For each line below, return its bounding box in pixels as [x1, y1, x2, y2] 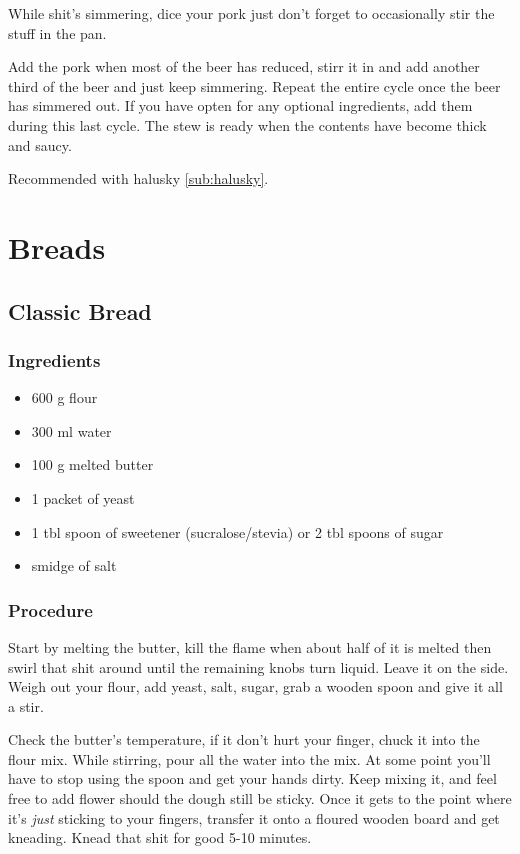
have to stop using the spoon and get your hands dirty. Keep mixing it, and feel [8, 768, 497, 789]
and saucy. [8, 134, 72, 155]
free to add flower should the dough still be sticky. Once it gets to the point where [8, 788, 512, 809]
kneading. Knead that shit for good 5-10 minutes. [8, 827, 312, 848]
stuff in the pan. [8, 22, 107, 43]
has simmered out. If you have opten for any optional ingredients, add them [8, 95, 473, 116]
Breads [8, 226, 106, 267]
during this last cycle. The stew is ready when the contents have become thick [8, 114, 487, 135]
